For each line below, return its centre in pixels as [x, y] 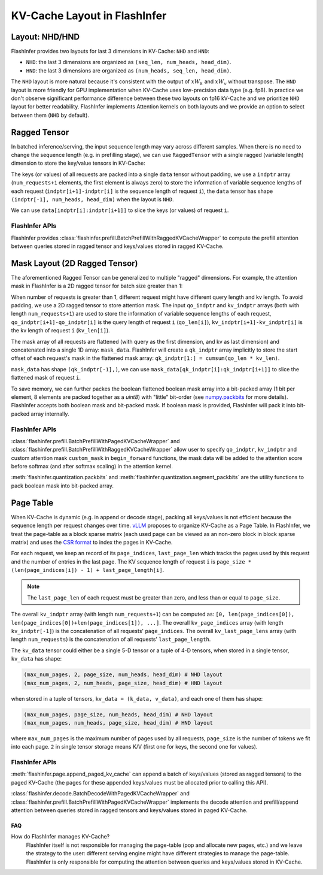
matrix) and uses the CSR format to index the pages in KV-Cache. [92, 542]
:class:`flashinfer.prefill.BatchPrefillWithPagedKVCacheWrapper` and [95, 441]
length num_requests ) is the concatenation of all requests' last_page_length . [111, 639]
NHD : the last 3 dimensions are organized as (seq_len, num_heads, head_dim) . [129, 62]
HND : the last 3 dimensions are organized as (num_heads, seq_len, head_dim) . [129, 70]
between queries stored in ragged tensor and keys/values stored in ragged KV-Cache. [117, 246]
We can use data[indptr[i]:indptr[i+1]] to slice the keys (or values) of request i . [120, 210]
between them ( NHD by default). [50, 115]
